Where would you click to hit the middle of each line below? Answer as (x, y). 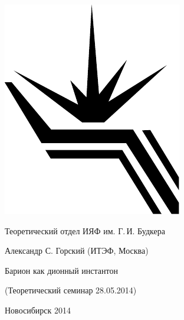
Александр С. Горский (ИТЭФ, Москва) (77, 250)
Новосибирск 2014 (38, 310)
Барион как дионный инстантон (61, 270)
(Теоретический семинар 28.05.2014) (71, 290)
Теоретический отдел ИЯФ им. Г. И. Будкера (85, 230)
